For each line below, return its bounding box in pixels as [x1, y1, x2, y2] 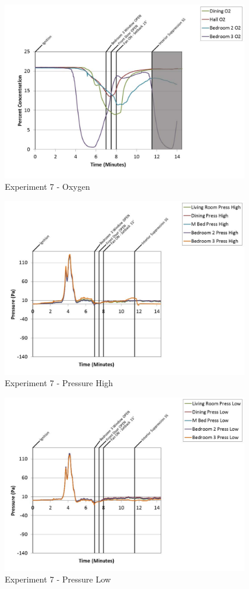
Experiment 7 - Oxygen [5, 180, 90, 193]
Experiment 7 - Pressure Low [5, 573, 111, 585]
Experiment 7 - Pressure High [5, 377, 113, 389]
